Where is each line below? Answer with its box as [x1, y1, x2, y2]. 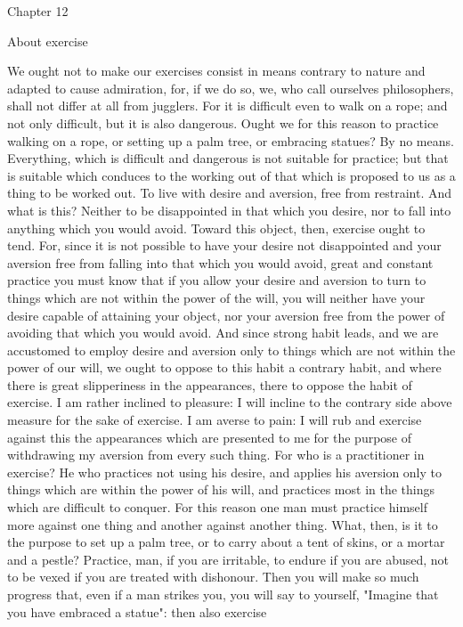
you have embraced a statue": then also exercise [7, 602, 267, 621]
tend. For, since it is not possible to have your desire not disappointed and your [7, 236, 442, 255]
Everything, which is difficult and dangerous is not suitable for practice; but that [7, 149, 449, 167]
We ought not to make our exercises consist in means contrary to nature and [7, 61, 426, 80]
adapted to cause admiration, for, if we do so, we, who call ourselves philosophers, [7, 78, 454, 97]
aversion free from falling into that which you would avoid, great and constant [7, 253, 434, 272]
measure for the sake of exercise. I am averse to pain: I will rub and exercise [7, 411, 422, 429]
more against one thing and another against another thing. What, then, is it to [7, 515, 438, 533]
